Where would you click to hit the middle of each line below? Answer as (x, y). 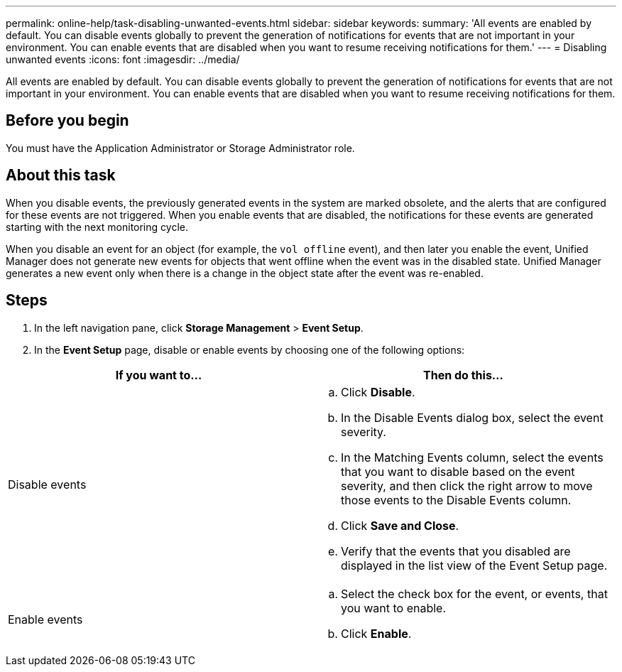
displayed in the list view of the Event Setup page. (474, 565)
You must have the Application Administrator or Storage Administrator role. (180, 148)
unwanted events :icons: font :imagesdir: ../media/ (123, 59)
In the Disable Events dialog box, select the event (472, 417)
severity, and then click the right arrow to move (467, 486)
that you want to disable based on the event (458, 471)
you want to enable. (394, 608)
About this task (61, 175)
